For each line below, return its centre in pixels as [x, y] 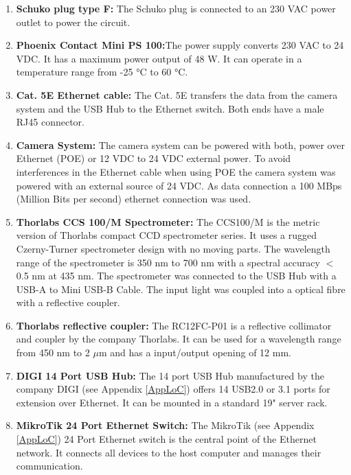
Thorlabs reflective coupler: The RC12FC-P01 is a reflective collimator [174, 325]
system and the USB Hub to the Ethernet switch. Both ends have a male [170, 108]
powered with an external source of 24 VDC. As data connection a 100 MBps [179, 185]
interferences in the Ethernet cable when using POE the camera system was [176, 171]
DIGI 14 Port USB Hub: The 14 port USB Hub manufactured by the [170, 375]
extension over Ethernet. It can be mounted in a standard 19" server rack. [172, 402]
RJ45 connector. [50, 122]
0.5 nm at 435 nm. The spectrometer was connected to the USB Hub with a [176, 276]
